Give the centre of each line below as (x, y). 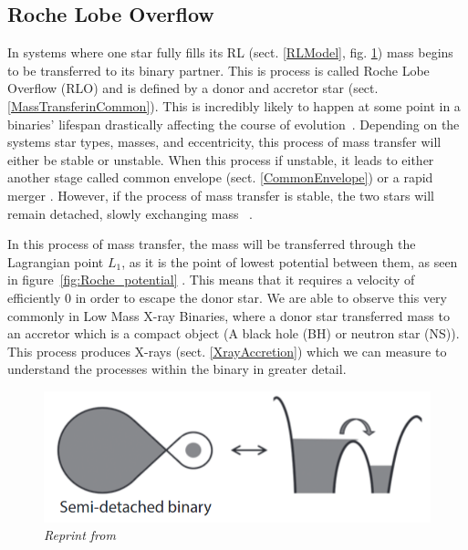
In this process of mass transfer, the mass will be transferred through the (212, 244)
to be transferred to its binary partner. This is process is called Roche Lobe (218, 70)
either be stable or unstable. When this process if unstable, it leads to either (221, 159)
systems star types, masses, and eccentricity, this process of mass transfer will (224, 142)
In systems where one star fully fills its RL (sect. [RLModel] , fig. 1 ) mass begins (230, 52)
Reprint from (80, 535)
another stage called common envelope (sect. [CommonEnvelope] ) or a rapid (220, 177)
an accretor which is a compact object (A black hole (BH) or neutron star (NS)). (234, 333)
